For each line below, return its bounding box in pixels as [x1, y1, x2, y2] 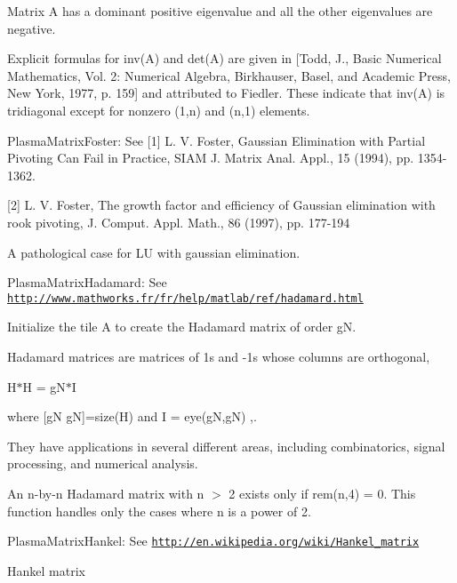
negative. [7, 19, 56, 37]
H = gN [22, 377, 66, 395]
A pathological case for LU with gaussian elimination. [7, 243, 301, 261]
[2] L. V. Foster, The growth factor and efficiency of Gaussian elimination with [7, 196, 436, 214]
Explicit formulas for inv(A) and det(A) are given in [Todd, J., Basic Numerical [7, 49, 442, 68]
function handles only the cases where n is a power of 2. [7, 501, 311, 520]
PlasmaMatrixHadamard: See [7, 273, 167, 291]
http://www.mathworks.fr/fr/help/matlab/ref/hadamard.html [7, 291, 364, 305]
